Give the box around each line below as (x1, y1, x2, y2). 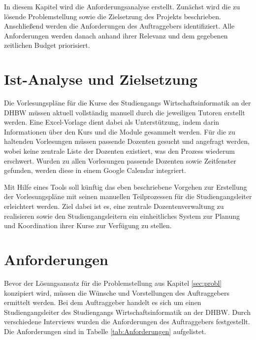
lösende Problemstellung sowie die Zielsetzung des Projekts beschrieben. (4, 11, 221, 21)
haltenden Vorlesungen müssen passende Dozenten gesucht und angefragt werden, (4, 136, 250, 146)
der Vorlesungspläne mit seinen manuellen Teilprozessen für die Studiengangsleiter (4, 191, 252, 202)
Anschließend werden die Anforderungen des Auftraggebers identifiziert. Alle (4, 21, 235, 31)
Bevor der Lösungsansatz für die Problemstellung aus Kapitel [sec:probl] (4, 277, 222, 288)
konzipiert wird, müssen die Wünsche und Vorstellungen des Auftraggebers (4, 287, 230, 298)
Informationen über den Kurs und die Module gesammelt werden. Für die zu (4, 126, 235, 136)
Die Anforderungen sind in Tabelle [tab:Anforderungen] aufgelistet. (4, 326, 206, 336)
